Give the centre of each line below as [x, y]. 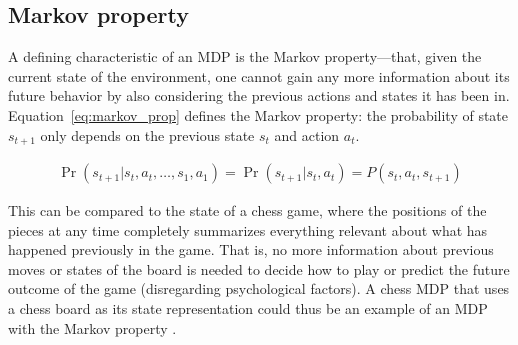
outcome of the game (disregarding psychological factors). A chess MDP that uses [259, 288]
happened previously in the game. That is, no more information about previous [251, 249]
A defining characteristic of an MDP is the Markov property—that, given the [245, 56]
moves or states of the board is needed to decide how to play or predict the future [259, 268]
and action [307, 134]
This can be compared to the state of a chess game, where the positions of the [247, 210]
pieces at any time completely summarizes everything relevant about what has [248, 229]
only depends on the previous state [147, 134]
